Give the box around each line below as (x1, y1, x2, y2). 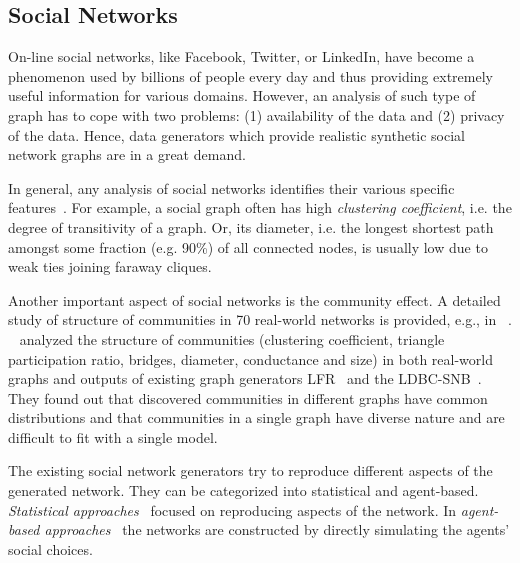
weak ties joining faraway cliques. (8, 256, 212, 277)
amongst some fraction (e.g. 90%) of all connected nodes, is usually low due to (8, 236, 488, 257)
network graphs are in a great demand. (8, 144, 246, 165)
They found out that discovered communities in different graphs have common (8, 387, 488, 408)
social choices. (8, 538, 93, 559)
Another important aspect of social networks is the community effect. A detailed (8, 289, 501, 310)
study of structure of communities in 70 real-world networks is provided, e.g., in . (8, 309, 512, 330)
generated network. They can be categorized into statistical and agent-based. (8, 480, 479, 501)
